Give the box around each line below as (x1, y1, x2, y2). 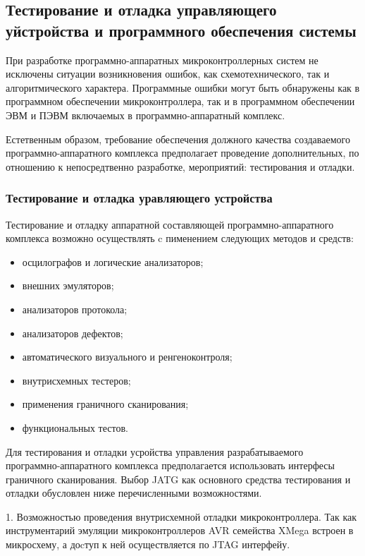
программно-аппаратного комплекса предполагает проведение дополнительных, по (6, 145, 359, 160)
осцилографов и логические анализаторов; (22, 254, 204, 269)
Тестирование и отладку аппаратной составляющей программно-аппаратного (6, 217, 334, 231)
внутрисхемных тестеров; (22, 373, 131, 387)
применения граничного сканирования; (22, 397, 189, 411)
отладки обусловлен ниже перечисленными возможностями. (6, 485, 262, 500)
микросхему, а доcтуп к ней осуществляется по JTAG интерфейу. (6, 537, 290, 552)
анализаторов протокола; (22, 301, 128, 316)
